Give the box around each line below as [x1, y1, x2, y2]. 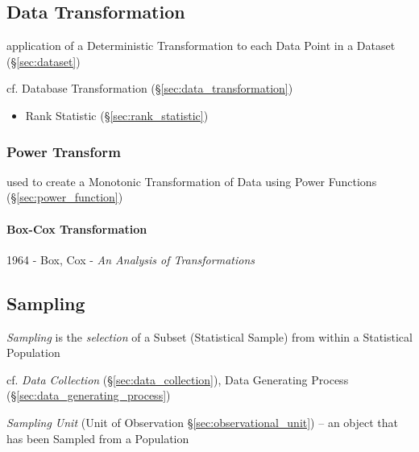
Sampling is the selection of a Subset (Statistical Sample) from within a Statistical [6, 328, 413, 345]
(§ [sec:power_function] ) [6, 189, 123, 205]
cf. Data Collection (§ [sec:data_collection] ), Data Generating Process [6, 371, 349, 388]
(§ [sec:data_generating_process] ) [6, 387, 171, 404]
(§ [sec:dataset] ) [6, 52, 81, 69]
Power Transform [6, 141, 121, 161]
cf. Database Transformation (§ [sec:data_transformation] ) [6, 80, 293, 97]
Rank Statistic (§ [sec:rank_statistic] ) [25, 106, 209, 123]
